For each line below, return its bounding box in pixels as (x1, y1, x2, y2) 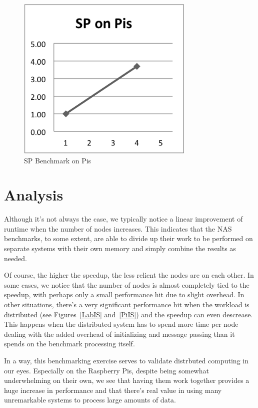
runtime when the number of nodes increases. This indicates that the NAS (4, 223, 232, 234)
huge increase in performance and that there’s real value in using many (4, 384, 222, 395)
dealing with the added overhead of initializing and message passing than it (4, 328, 235, 339)
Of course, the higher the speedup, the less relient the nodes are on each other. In (4, 270, 254, 280)
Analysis (4, 184, 63, 205)
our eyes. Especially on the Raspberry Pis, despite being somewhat (4, 365, 209, 375)
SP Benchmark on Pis (24, 155, 91, 165)
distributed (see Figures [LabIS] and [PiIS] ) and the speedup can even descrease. (4, 309, 253, 319)
